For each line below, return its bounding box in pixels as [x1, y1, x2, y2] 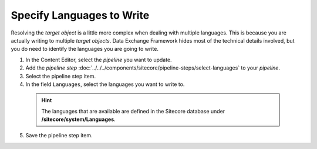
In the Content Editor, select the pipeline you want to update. [25, 56, 173, 63]
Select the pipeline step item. [25, 72, 96, 79]
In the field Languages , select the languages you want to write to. [25, 81, 185, 88]
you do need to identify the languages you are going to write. [11, 46, 158, 53]
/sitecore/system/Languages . [41, 116, 116, 123]
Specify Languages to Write [11, 9, 150, 22]
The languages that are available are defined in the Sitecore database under [41, 108, 225, 115]
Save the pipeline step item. [25, 132, 93, 139]
